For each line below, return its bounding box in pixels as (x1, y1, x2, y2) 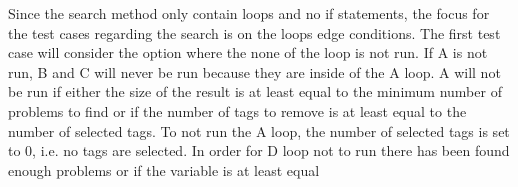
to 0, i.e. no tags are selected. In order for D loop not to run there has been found (8, 140, 510, 161)
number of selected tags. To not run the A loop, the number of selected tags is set (8, 120, 510, 141)
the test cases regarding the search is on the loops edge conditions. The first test (8, 22, 501, 43)
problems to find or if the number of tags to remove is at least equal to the (8, 100, 467, 121)
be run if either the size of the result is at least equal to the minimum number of (8, 81, 502, 102)
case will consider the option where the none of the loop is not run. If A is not (8, 42, 488, 63)
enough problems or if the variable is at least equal (8, 159, 320, 180)
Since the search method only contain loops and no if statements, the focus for (8, 3, 490, 23)
